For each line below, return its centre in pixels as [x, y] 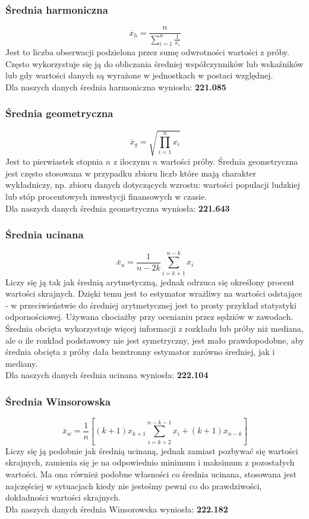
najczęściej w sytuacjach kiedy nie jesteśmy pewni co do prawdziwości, [134, 485]
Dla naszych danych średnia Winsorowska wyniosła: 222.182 [117, 509]
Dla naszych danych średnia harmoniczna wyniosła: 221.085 [116, 86]
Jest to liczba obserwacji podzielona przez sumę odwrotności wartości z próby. [147, 52]
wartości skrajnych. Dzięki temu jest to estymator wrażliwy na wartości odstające [154, 293]
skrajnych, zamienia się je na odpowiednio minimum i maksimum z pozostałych [150, 462]
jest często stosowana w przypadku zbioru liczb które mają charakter [131, 173]
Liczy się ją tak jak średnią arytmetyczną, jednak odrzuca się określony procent [150, 281]
